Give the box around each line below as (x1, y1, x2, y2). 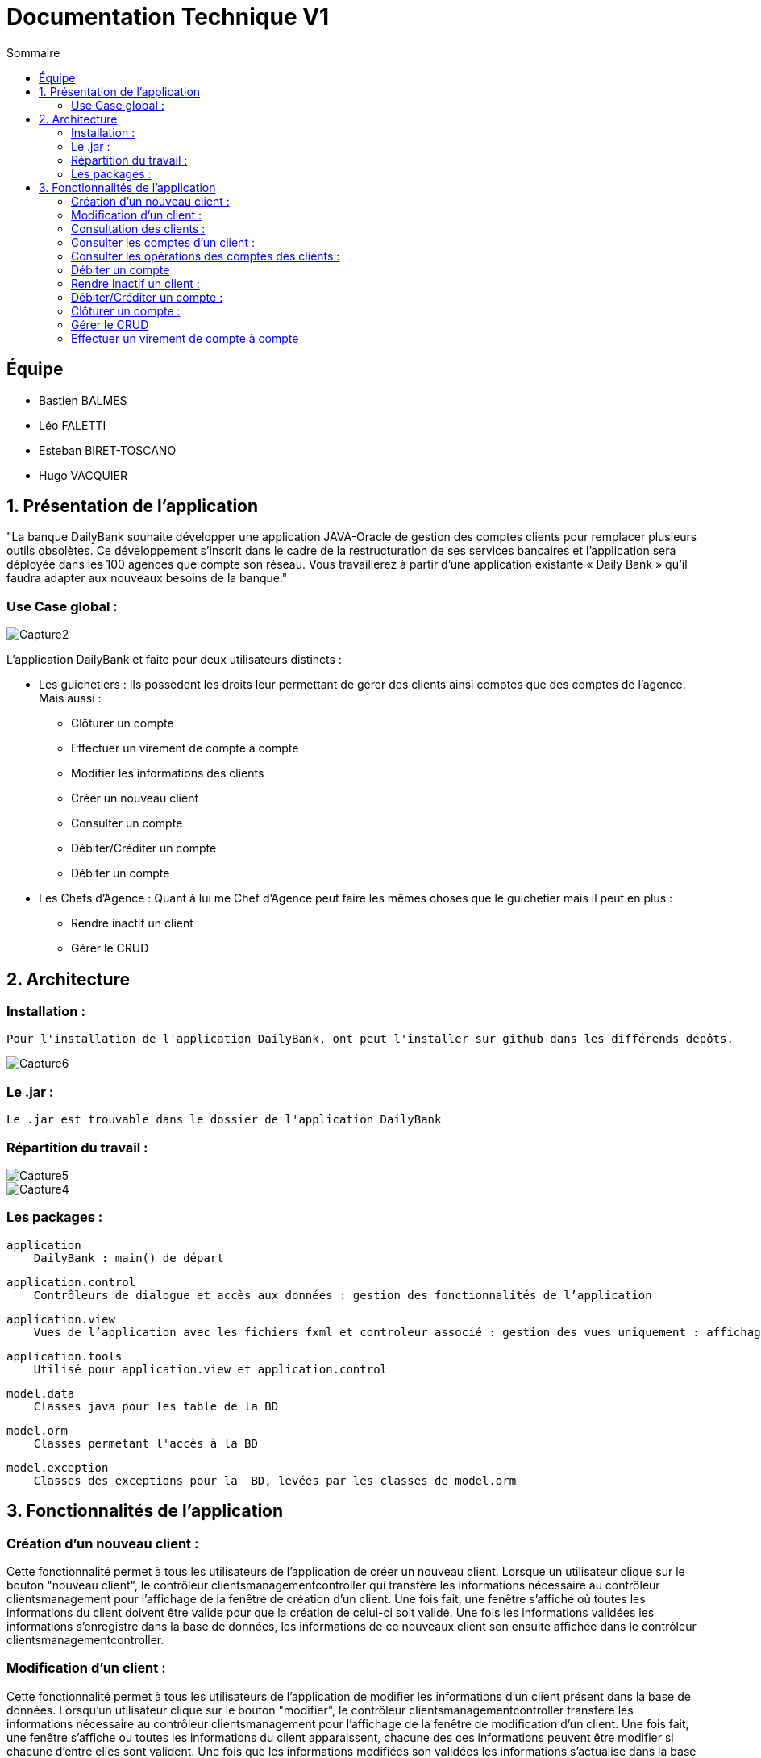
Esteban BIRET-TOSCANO (39, 443, 177, 457)
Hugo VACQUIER (39, 468, 128, 482)
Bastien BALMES (39, 393, 127, 407)
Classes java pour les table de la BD (33, 1399, 279, 1413)
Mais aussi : (39, 691, 102, 706)
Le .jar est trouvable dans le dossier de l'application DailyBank (6, 1113, 442, 1127)
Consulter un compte (71, 816, 183, 831)
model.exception (6, 1460, 109, 1474)
